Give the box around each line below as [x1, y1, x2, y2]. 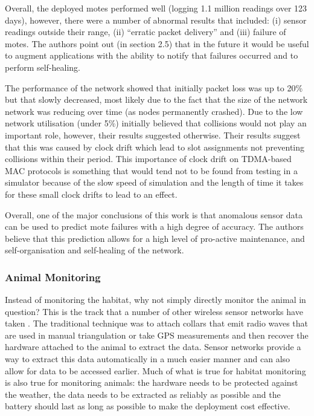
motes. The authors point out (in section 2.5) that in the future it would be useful [5, 37, 309, 50]
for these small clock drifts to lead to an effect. [5, 187, 178, 200]
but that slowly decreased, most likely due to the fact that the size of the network [5, 93, 308, 106]
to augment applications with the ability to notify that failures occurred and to [5, 49, 298, 62]
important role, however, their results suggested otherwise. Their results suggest [5, 128, 301, 141]
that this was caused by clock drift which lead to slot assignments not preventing [5, 140, 305, 153]
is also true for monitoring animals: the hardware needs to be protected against [5, 376, 298, 389]
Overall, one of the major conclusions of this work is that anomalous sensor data [5, 208, 303, 221]
